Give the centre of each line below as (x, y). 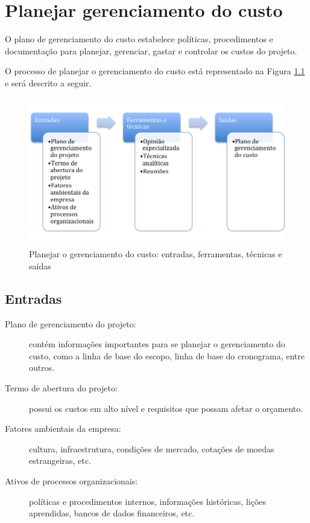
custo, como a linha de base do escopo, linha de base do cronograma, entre (167, 355)
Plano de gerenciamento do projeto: (71, 323)
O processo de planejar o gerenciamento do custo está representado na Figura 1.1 (155, 71)
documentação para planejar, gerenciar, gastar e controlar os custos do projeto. (151, 50)
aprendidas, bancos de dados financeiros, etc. (112, 513)
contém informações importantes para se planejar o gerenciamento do (157, 344)
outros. (42, 367)
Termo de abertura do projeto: (61, 388)
